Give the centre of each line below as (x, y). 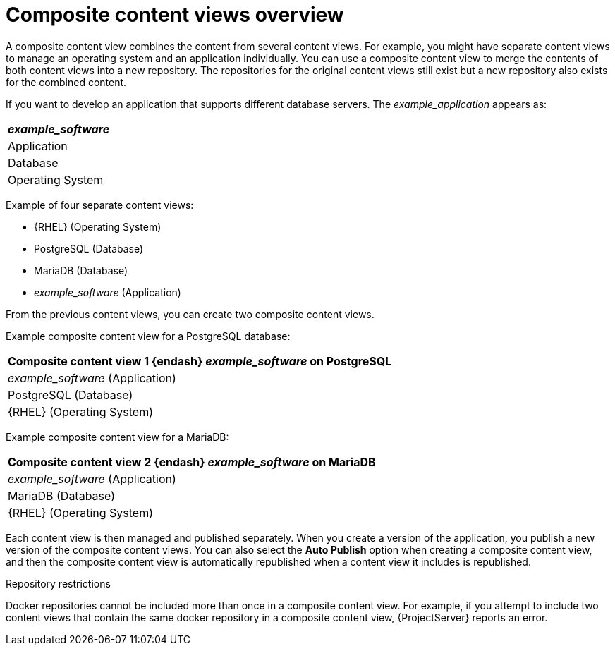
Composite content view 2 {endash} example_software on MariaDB (192, 462)
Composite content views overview (175, 15)
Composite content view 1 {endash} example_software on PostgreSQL (200, 361)
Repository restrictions (58, 583)
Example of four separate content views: (100, 205)
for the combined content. (66, 82)
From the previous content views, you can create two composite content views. (190, 314)
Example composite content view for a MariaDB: (117, 437)
